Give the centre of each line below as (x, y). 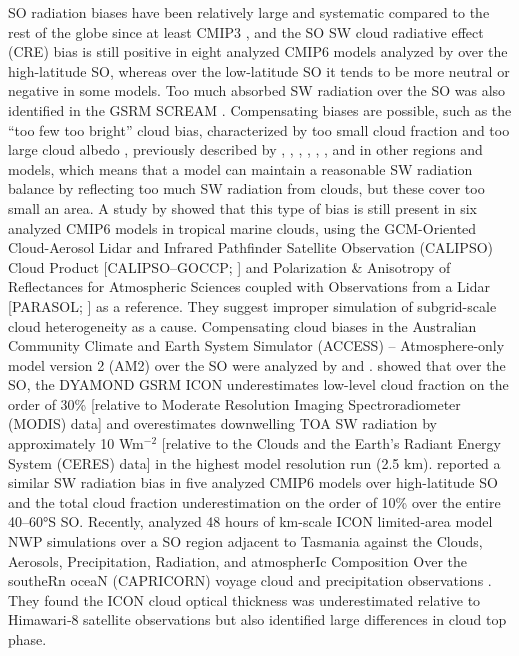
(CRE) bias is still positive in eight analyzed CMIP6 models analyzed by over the (258, 51)
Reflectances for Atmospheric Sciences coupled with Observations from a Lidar (249, 286)
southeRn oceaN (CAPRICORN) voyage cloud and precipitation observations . (250, 580)
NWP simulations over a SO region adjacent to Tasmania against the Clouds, (245, 541)
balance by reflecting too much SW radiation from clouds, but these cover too (246, 188)
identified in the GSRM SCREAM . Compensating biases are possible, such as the (260, 109)
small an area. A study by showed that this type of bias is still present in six (242, 207)
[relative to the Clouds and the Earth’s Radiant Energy (331, 443)
